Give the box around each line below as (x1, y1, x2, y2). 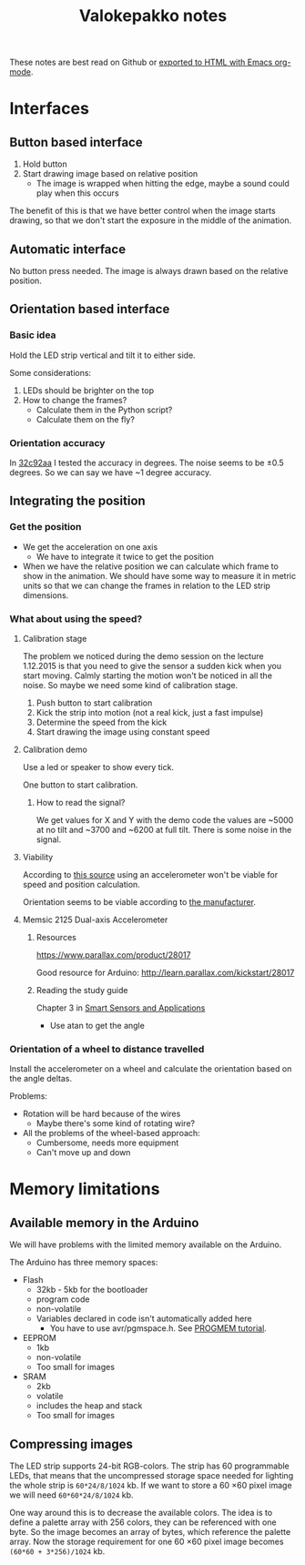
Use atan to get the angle (49, 1020, 146, 1031)
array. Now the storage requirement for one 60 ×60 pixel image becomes (9, 1536, 284, 1548)
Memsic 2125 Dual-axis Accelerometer (22, 914, 168, 925)
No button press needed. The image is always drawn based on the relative (9, 266, 289, 276)
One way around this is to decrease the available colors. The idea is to (9, 1508, 273, 1519)
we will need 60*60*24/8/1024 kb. (9, 1489, 134, 1500)
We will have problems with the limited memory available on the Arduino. (9, 1239, 282, 1250)
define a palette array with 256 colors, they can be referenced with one (9, 1517, 277, 1528)
